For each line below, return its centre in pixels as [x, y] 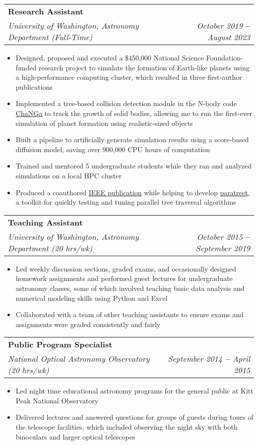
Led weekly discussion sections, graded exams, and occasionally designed [126, 268]
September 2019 [223, 248]
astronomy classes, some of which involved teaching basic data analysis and [130, 288]
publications [34, 86]
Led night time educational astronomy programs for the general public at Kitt [134, 391]
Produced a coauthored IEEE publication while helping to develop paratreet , [133, 192]
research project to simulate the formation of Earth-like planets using [144, 67]
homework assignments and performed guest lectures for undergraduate [124, 278]
